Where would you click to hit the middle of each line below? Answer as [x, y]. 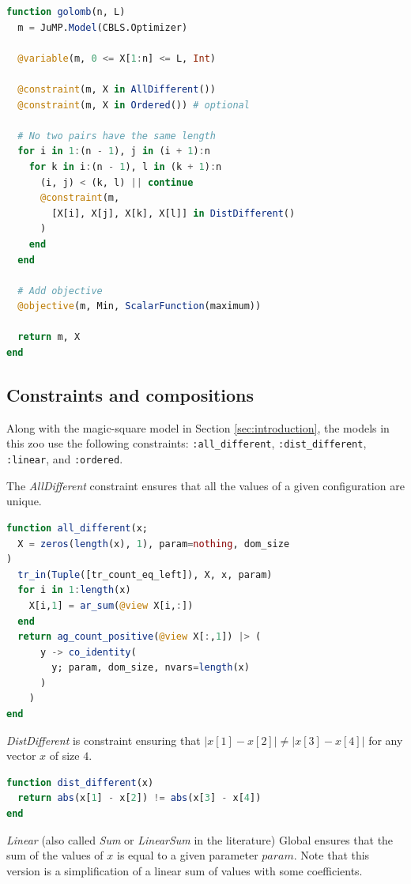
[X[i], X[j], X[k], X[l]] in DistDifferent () [173, 213]
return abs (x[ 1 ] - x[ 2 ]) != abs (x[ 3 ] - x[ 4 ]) [140, 798]
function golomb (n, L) [66, 12]
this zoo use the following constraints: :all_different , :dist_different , [187, 443]
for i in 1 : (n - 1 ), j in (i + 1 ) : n [114, 151]
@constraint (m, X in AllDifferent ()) [117, 89]
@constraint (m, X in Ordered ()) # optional [134, 105]
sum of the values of [55, 855]
